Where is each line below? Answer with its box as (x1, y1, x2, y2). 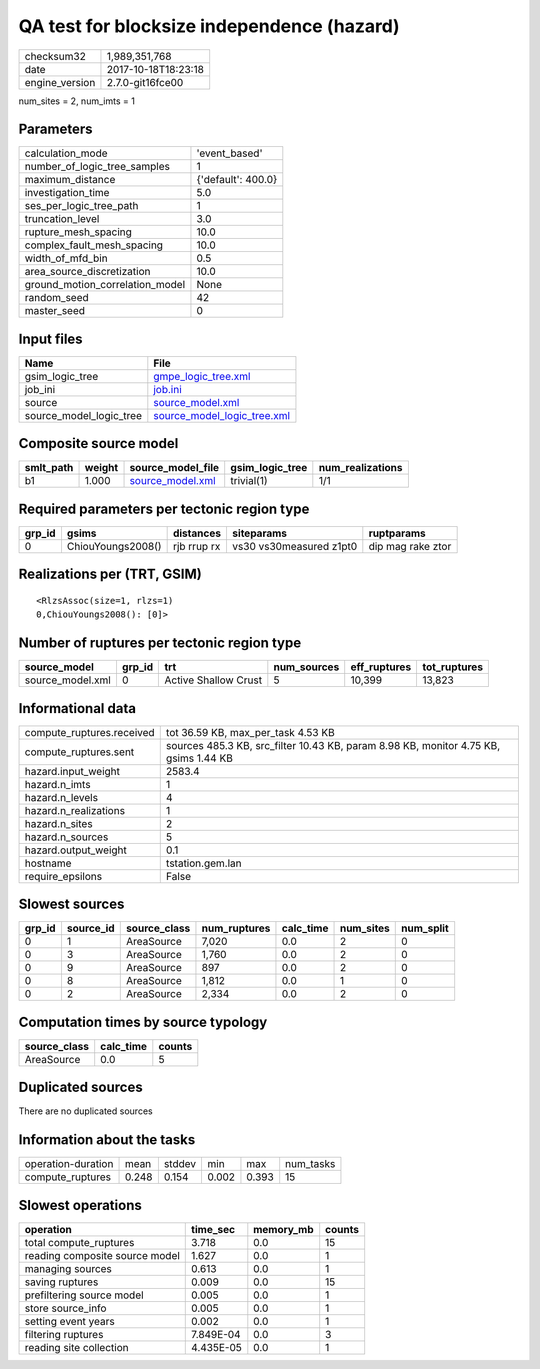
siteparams (231, 526, 288, 540)
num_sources (273, 660, 340, 674)
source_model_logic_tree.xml (153, 408, 290, 422)
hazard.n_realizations (24, 803, 125, 817)
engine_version (24, 75, 96, 89)
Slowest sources (18, 896, 125, 913)
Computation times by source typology (18, 1013, 268, 1030)
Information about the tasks (18, 1131, 196, 1149)
